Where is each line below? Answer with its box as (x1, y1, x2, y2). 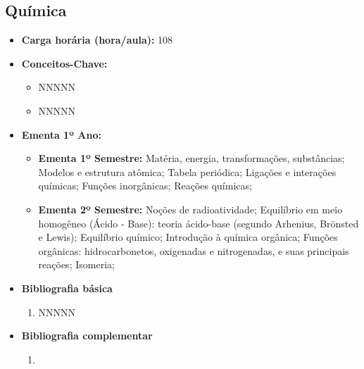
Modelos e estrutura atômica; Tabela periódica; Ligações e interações (38, 164, 337, 179)
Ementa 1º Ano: (21, 127, 101, 142)
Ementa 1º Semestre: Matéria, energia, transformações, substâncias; (38, 151, 345, 165)
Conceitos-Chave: (21, 56, 108, 70)
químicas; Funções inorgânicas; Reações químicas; (38, 178, 252, 193)
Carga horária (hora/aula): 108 (21, 32, 173, 47)
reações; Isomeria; (38, 257, 115, 272)
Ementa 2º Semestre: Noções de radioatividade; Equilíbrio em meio (38, 201, 343, 216)
